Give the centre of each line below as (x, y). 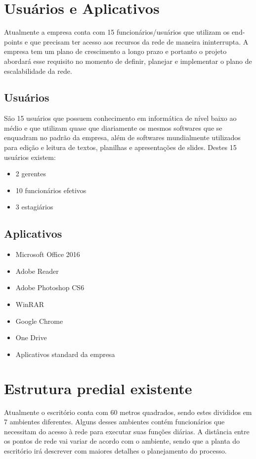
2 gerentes (31, 174)
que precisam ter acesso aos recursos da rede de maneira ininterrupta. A (139, 41)
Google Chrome (39, 321)
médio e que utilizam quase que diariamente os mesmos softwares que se (113, 127)
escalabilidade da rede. (38, 71)
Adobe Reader (37, 271)
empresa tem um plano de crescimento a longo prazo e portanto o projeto (115, 51)
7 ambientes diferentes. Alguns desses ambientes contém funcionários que (114, 422)
